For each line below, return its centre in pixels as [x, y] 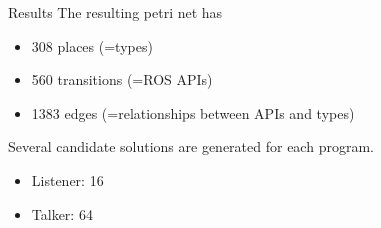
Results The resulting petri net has [115, 12]
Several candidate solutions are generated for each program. [191, 146]
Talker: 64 [62, 213]
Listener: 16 [67, 179]
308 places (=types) [92, 45]
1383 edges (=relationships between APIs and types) [193, 112]
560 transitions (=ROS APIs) [122, 79]
